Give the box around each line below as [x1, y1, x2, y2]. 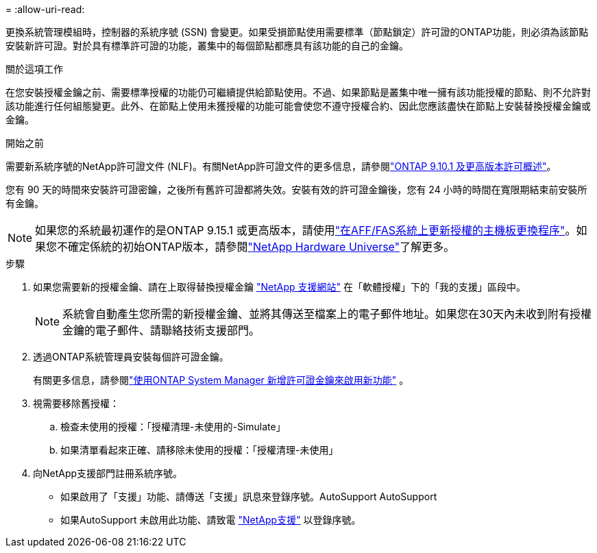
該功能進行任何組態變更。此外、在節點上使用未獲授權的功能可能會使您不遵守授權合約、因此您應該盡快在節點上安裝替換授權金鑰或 [5, 100, 591, 112]
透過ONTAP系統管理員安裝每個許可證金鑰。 [33, 351, 229, 362]
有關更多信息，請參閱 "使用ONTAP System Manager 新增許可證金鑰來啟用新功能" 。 [33, 374, 409, 386]
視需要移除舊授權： [33, 397, 119, 409]
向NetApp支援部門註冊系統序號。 [33, 467, 183, 479]
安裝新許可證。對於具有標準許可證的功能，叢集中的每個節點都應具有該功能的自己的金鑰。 [5, 40, 409, 51]
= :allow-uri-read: [5, 3, 85, 15]
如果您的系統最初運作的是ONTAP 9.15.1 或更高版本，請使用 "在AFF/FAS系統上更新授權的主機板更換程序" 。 [35, 223, 576, 237]
